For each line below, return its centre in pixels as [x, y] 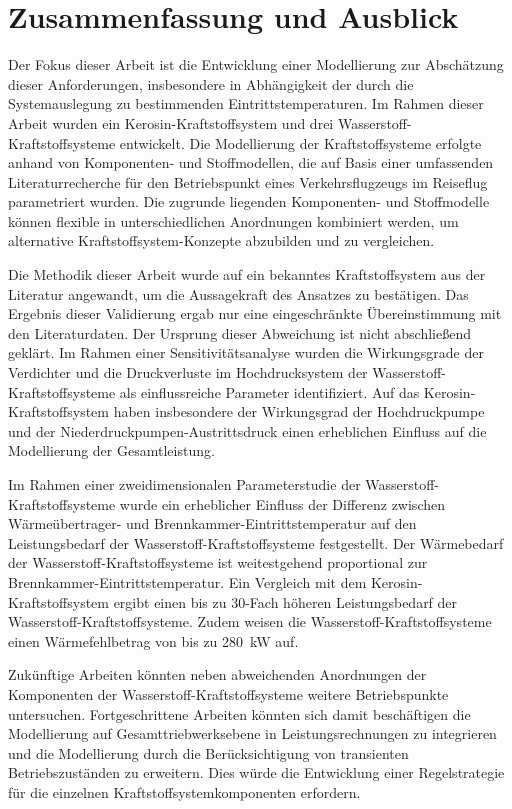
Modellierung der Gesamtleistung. [111, 450]
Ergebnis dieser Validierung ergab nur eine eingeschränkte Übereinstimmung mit [255, 313]
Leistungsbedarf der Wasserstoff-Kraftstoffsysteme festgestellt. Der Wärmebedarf [256, 542]
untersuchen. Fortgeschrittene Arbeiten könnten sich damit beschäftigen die [239, 713]
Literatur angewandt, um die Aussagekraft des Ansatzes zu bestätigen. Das [238, 293]
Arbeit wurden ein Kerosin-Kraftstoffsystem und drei [171, 122]
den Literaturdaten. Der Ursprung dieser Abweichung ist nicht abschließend [239, 332]
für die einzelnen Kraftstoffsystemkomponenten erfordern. [184, 791]
